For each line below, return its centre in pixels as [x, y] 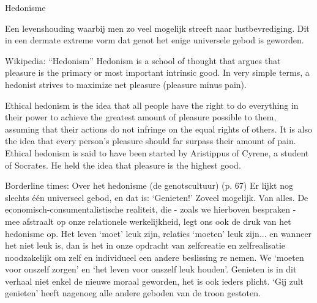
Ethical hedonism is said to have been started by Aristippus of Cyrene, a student [157, 152]
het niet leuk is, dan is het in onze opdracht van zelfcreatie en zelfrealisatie [145, 245]
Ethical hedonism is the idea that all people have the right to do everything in [152, 105]
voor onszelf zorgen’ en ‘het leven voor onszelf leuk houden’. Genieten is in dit [151, 269]
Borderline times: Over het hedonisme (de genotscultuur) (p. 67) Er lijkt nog [149, 185]
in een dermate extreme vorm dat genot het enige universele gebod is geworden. [155, 40]
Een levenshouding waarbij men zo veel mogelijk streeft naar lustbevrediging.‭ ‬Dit [157, 28]
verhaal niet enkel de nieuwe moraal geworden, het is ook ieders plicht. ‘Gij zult [155, 281]
